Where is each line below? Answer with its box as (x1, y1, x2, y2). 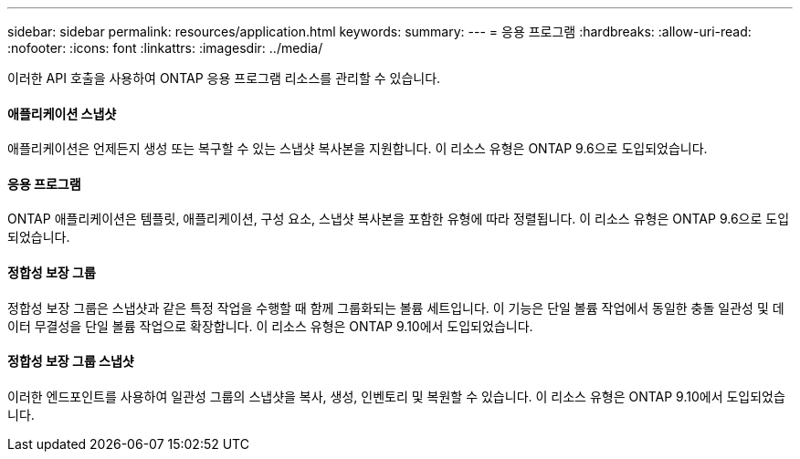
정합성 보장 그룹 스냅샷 (7, 353, 134, 370)
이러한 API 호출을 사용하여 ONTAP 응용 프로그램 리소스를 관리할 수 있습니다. (7, 70, 441, 86)
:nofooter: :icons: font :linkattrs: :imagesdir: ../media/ (7, 40, 323, 56)
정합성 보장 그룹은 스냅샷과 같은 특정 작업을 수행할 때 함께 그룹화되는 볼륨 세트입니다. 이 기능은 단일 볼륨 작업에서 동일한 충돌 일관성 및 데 (7, 299, 784, 316)
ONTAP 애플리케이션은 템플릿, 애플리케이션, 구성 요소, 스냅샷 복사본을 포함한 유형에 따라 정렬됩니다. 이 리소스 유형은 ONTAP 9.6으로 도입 (7, 211, 790, 227)
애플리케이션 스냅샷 (7, 105, 117, 121)
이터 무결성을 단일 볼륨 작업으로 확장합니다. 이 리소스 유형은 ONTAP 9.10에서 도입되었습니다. (7, 318, 533, 334)
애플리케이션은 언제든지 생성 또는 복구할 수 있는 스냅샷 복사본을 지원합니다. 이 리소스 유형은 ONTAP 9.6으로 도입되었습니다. (7, 141, 708, 157)
